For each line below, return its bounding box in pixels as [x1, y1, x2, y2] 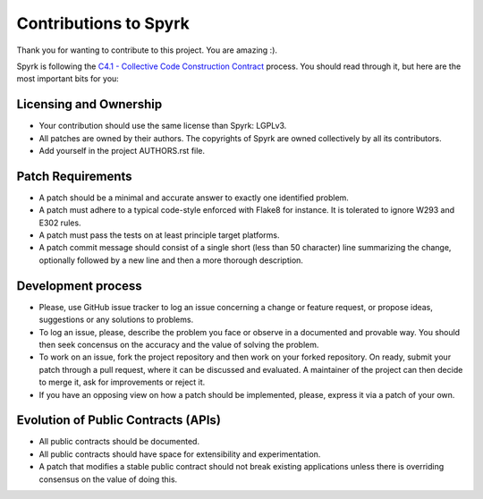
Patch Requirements [16, 168, 133, 183]
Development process [16, 278, 142, 293]
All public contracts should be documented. [38, 436, 200, 447]
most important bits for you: [16, 73, 120, 84]
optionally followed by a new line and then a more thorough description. [38, 255, 304, 266]
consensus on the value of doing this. [38, 474, 178, 485]
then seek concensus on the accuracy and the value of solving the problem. [38, 339, 319, 350]
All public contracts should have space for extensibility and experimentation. [38, 448, 321, 460]
